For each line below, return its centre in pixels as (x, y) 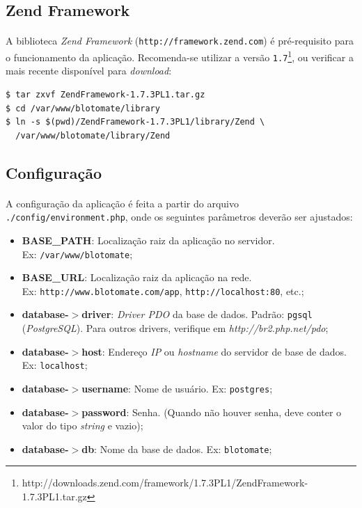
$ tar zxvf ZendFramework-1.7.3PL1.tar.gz (105, 94)
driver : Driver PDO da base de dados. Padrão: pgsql (197, 314)
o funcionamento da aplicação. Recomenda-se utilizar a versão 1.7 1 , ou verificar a (180, 56)
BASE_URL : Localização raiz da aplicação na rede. (137, 277)
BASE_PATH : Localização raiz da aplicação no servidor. (148, 240)
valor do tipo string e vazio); (82, 426)
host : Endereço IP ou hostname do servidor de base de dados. (214, 351)
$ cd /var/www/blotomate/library (83, 108)
